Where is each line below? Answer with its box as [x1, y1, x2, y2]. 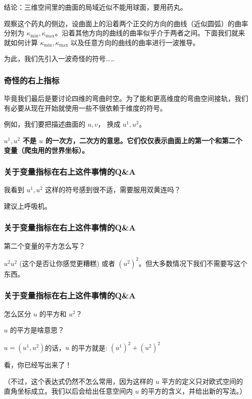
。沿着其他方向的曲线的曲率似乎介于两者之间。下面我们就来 [55, 28, 245, 38]
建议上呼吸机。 [4, 200, 51, 211]
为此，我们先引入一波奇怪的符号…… [4, 53, 115, 64]
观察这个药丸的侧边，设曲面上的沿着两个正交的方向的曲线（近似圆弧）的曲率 [4, 18, 248, 28]
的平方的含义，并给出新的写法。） [141, 385, 247, 396]
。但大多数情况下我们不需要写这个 [139, 258, 248, 268]
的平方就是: [71, 342, 108, 352]
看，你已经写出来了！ [4, 360, 72, 370]
